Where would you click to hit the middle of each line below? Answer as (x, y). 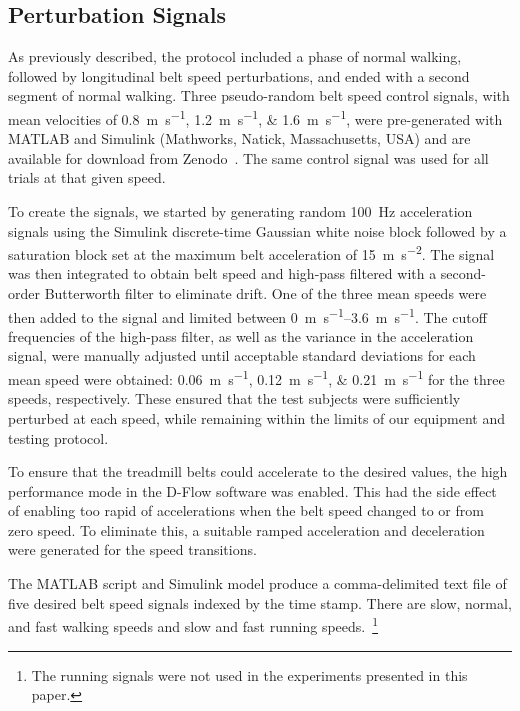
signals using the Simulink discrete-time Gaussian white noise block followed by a (257, 230)
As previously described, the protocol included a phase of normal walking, (235, 56)
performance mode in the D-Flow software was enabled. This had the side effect (252, 490)
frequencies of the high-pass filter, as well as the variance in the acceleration (241, 335)
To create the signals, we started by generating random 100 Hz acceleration (240, 211)
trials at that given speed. (87, 177)
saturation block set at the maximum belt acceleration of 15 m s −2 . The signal (251, 252)
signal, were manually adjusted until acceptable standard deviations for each (242, 355)
